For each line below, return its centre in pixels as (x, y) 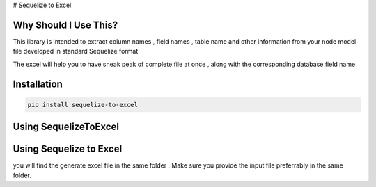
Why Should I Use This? (65, 25)
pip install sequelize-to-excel (83, 105)
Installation (38, 84)
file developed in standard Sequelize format (76, 51)
